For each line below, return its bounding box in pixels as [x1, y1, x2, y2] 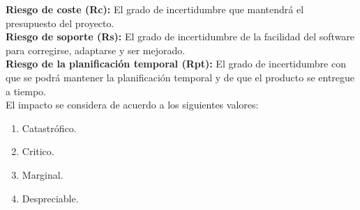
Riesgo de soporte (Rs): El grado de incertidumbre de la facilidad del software [6, 29, 355, 44]
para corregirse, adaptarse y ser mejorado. [6, 42, 186, 57]
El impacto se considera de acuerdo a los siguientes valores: [6, 97, 259, 112]
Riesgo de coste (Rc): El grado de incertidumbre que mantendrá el [6, 2, 304, 16]
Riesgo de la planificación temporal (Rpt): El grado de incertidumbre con [6, 56, 346, 71]
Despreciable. [22, 191, 79, 205]
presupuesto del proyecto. [6, 15, 114, 30]
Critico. [22, 144, 54, 159]
